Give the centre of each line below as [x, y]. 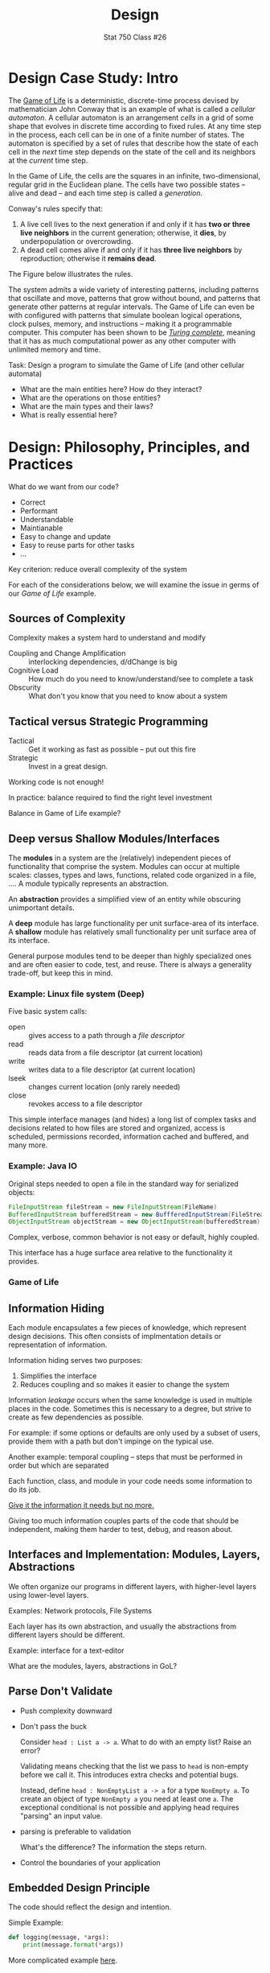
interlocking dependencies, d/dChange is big [103, 662]
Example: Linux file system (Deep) [76, 994]
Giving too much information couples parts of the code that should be [124, 1521]
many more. [28, 1145]
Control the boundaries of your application [90, 1862]
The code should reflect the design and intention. [90, 1907]
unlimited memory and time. [55, 349]
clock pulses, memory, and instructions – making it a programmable [121, 323]
